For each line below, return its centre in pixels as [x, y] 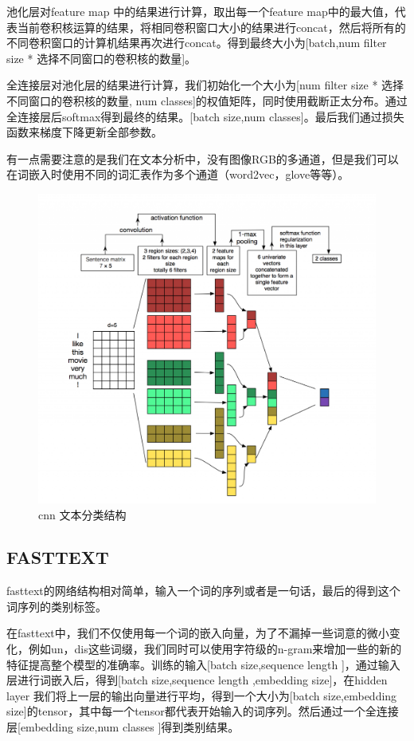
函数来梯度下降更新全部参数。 [84, 132]
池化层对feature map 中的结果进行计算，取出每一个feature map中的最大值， [201, 11]
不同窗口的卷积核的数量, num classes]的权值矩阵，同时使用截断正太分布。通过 [207, 100]
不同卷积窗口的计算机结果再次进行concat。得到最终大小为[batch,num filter [197, 43]
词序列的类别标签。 [57, 606]
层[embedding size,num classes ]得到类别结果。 [123, 727]
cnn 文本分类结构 [82, 514]
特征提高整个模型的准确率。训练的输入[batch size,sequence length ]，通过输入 [203, 664]
